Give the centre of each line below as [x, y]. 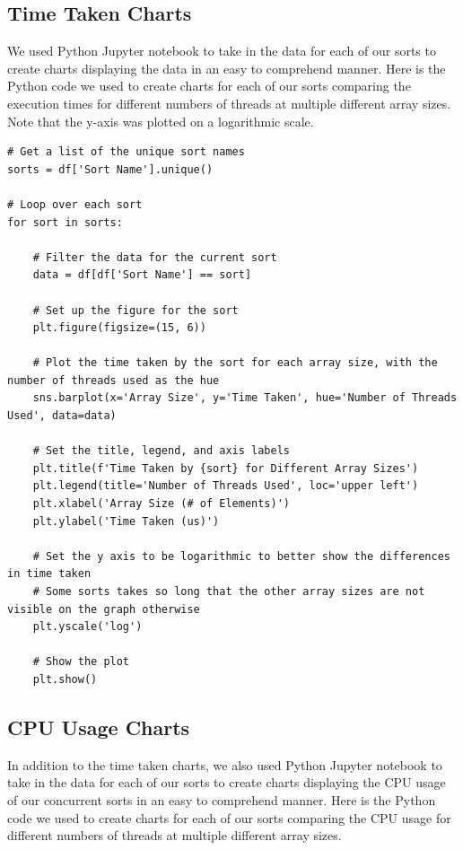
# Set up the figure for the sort [135, 310]
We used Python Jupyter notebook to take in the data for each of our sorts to [222, 51]
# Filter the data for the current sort [155, 257]
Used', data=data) [62, 416]
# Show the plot [81, 662]
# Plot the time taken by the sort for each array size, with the [235, 363]
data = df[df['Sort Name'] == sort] [142, 275]
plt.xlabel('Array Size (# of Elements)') [161, 504]
